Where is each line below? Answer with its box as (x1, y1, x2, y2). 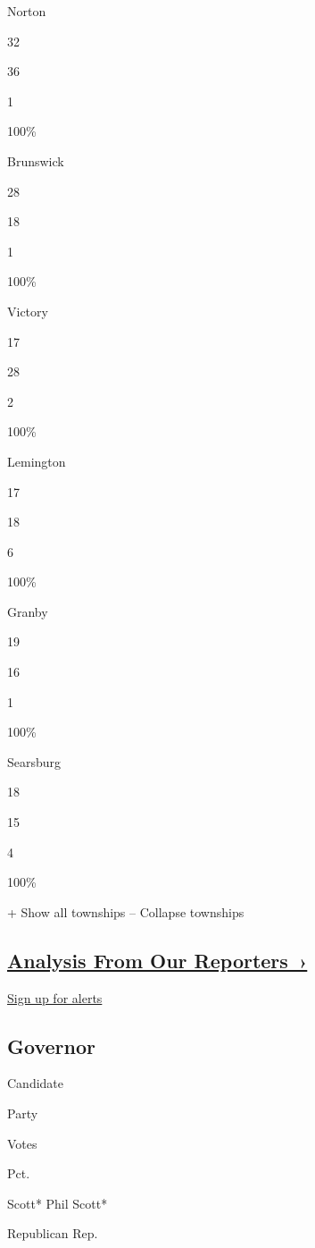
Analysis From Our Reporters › (7, 946, 308, 974)
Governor (7, 1032, 95, 1059)
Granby (7, 602, 48, 620)
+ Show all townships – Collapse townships (7, 902, 245, 921)
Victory (7, 301, 48, 320)
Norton (7, 2, 46, 20)
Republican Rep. (7, 1224, 98, 1243)
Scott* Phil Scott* (7, 1193, 108, 1212)
